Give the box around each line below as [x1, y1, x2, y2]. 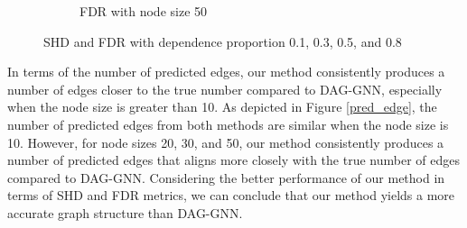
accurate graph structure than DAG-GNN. [7, 203, 243, 222]
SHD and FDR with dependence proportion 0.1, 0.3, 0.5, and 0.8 [43, 32, 402, 50]
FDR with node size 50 [79, 2, 208, 20]
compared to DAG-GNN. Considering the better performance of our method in [7, 168, 445, 187]
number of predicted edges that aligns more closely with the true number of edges [7, 150, 460, 169]
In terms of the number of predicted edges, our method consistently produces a [7, 62, 445, 81]
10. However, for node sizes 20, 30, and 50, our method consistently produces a [7, 132, 444, 151]
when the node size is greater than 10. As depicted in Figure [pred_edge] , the [7, 97, 437, 116]
